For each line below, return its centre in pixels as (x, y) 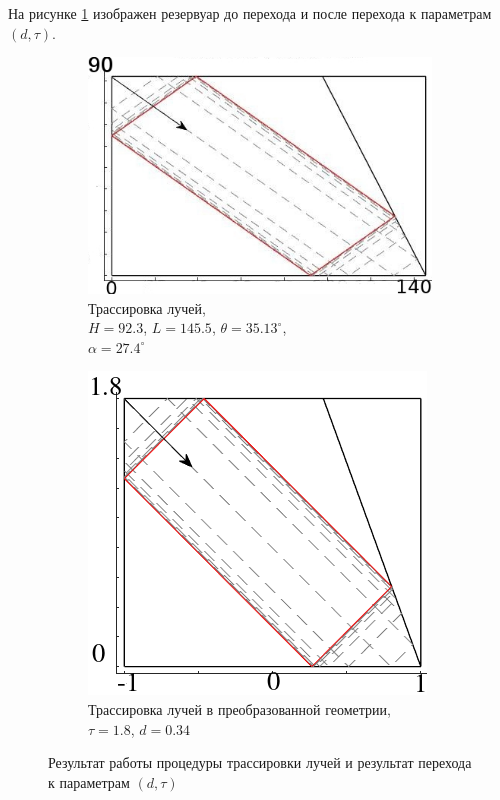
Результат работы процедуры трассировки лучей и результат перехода (260, 762)
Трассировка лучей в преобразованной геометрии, (239, 709)
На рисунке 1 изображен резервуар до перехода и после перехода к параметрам (250, 13)
